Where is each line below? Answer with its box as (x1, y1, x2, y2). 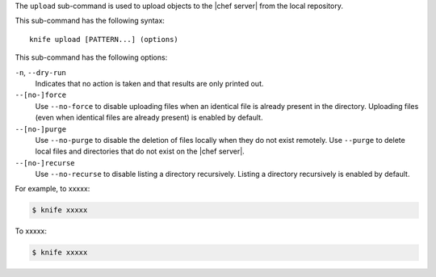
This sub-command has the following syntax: (15, 16, 166, 26)
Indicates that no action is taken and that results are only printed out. (35, 78, 264, 88)
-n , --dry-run (15, 67, 66, 77)
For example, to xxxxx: (15, 184, 90, 194)
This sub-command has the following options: (15, 52, 168, 62)
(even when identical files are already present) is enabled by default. (35, 113, 263, 123)
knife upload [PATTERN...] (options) (29, 35, 179, 44)
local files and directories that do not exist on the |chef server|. (35, 146, 245, 157)
